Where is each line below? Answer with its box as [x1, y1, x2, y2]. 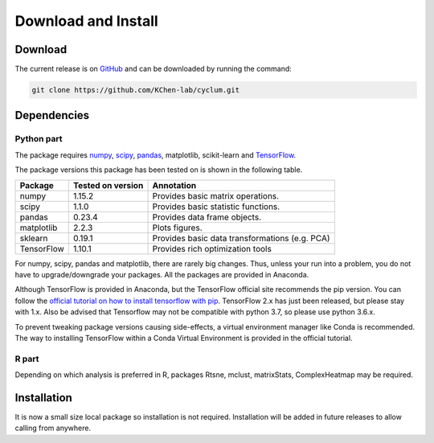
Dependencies [14, 109, 90, 122]
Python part [14, 133, 63, 145]
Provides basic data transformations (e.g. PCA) [152, 232, 330, 244]
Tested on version [73, 179, 144, 191]
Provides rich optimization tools [152, 243, 272, 254]
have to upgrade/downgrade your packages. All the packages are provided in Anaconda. [14, 269, 309, 279]
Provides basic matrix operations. [152, 190, 280, 201]
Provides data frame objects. [152, 211, 261, 223]
